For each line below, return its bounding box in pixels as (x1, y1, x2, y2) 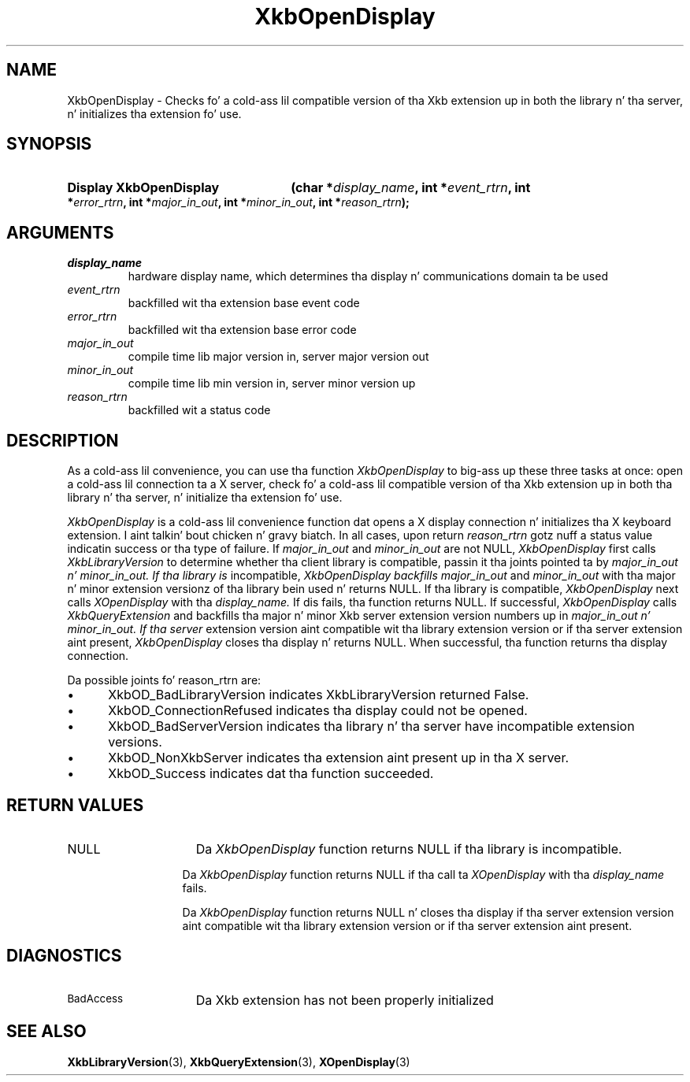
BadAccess (67, 991, 124, 1005)
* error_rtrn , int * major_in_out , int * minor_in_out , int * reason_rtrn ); (67, 195, 410, 209)
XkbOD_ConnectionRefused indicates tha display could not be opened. (108, 702, 528, 719)
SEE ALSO (6, 1021, 87, 1042)
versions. (108, 734, 162, 750)
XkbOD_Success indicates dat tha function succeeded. (108, 765, 434, 782)
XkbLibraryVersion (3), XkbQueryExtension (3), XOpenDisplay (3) (67, 1054, 410, 1069)
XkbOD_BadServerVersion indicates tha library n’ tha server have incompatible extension (108, 718, 635, 735)
